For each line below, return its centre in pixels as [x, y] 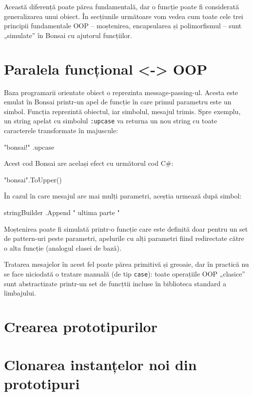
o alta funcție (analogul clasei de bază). [63, 247]
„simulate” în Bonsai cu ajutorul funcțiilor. [68, 35]
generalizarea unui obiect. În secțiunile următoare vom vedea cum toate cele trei [124, 16]
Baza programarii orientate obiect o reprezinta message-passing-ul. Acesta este [121, 92]
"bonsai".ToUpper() [33, 179]
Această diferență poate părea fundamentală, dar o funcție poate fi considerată [122, 6]
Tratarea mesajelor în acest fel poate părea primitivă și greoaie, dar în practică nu [126, 264]
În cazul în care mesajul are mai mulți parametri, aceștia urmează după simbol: [123, 196]
